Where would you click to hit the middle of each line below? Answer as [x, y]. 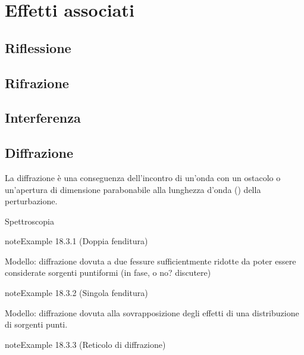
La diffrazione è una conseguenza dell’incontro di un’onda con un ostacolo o [143, 177]
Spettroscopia [29, 221]
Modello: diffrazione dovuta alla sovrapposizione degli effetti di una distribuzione [152, 312]
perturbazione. [31, 201]
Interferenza [43, 118]
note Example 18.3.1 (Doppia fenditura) [76, 241]
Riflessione [38, 47]
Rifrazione [37, 82]
